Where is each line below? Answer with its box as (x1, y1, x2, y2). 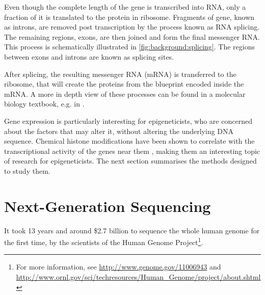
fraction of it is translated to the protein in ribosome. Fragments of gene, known (4, 11, 255, 22)
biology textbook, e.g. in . (4, 98, 85, 109)
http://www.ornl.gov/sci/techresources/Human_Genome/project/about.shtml (16, 272, 261, 282)
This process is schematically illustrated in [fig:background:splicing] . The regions (4, 41, 255, 52)
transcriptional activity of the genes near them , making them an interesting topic (4, 145, 260, 156)
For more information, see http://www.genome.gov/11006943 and (16, 261, 221, 272)
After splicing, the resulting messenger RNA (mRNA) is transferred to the (4, 68, 236, 79)
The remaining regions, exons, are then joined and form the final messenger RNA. (4, 31, 260, 42)
